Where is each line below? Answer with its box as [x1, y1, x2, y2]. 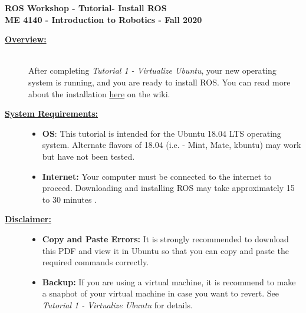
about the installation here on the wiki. [28, 87, 170, 100]
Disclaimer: [5, 213, 51, 225]
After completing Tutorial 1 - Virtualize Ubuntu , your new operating [28, 64, 277, 77]
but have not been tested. [42, 150, 135, 162]
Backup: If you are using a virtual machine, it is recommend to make [42, 275, 296, 288]
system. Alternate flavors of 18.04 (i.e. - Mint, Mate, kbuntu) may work [42, 139, 301, 151]
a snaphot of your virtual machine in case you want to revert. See [42, 287, 279, 299]
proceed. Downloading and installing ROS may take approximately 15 [42, 182, 295, 194]
